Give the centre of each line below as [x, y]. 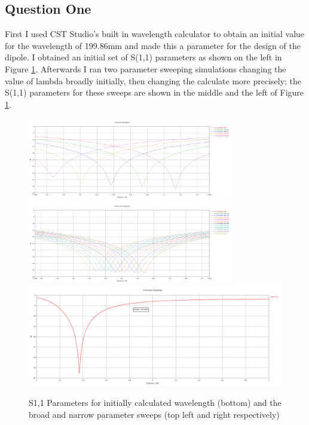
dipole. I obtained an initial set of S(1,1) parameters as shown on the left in [143, 57]
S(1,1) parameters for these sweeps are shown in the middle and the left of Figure [154, 92]
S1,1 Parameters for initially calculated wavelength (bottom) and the [155, 402]
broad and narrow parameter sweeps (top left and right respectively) [154, 414]
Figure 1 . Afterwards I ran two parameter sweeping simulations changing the [146, 68]
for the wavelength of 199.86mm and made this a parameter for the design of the [153, 45]
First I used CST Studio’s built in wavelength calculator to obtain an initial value [155, 34]
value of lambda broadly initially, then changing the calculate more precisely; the [153, 80]
